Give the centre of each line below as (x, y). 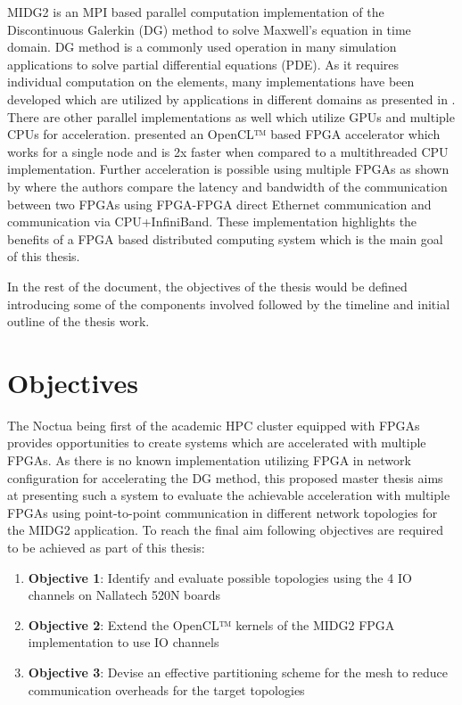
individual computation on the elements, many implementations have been (211, 82)
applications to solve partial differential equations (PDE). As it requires (203, 64)
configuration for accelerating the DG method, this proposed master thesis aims (225, 477)
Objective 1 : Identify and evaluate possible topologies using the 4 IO (220, 577)
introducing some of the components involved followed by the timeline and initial (229, 303)
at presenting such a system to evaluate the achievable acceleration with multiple (229, 495)
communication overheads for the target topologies (166, 689)
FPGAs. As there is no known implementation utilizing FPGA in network (209, 460)
